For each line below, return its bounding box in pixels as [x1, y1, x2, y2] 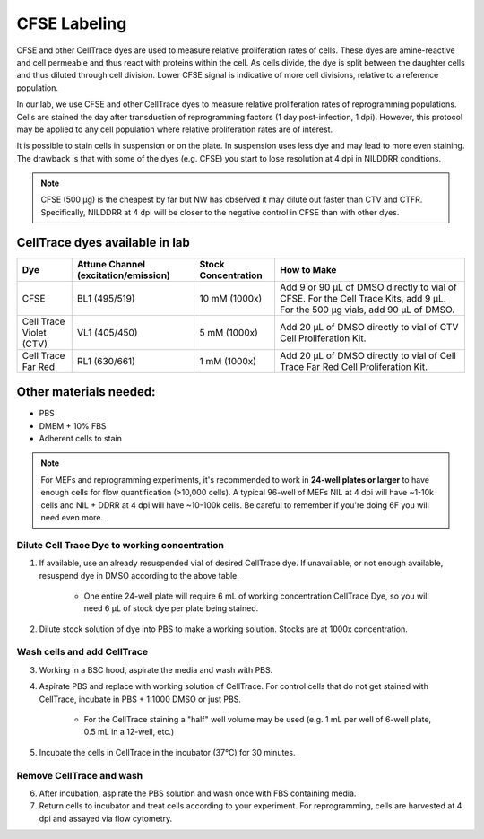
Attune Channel [76, 258, 146, 270]
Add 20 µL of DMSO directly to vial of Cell [279, 349, 456, 362]
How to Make [279, 263, 337, 275]
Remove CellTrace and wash [16, 769, 143, 782]
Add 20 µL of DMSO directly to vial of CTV [279, 320, 459, 333]
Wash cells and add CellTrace [16, 646, 148, 659]
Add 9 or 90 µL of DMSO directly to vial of [279, 281, 457, 293]
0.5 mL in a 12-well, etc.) [83, 727, 175, 738]
